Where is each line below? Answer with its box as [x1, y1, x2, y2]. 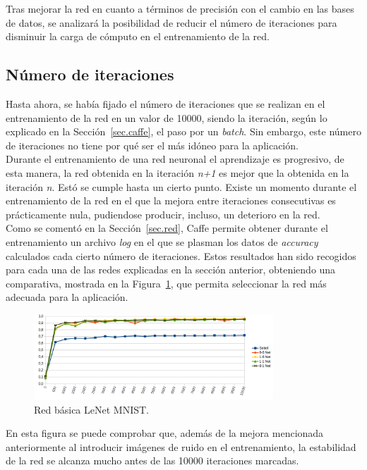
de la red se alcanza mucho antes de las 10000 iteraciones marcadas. [6, 453, 299, 468]
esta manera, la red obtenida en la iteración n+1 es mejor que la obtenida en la [6, 165, 349, 180]
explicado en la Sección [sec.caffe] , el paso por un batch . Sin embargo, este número [6, 124, 361, 139]
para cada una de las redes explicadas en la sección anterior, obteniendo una [6, 262, 336, 277]
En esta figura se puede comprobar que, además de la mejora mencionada [6, 426, 324, 440]
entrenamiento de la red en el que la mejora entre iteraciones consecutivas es [6, 193, 336, 208]
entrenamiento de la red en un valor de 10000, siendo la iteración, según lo [6, 110, 327, 125]
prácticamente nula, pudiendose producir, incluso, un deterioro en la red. [6, 206, 320, 221]
